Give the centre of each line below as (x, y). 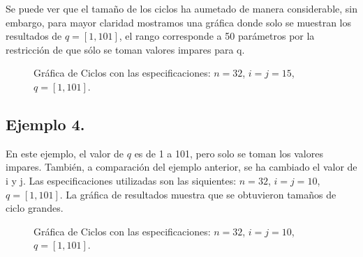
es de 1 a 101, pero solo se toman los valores (229, 153)
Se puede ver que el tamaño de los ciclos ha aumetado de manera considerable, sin (181, 8)
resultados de (34, 36)
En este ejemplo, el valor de (65, 153)
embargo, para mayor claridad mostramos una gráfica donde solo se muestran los (178, 22)
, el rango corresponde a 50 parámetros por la (217, 36)
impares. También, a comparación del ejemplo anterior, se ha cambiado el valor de (181, 167)
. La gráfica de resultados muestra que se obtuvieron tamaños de (198, 194)
